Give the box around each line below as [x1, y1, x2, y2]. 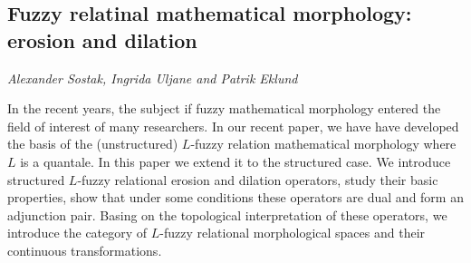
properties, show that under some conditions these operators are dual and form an [7, 188, 464, 207]
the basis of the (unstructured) [7, 134, 178, 153]
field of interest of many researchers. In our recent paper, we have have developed [7, 116, 459, 135]
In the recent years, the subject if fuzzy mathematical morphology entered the [7, 99, 441, 118]
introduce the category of [7, 223, 148, 242]
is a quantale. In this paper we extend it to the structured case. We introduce [20, 151, 451, 170]
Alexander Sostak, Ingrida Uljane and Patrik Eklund [7, 68, 298, 87]
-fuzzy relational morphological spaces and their [159, 223, 426, 242]
